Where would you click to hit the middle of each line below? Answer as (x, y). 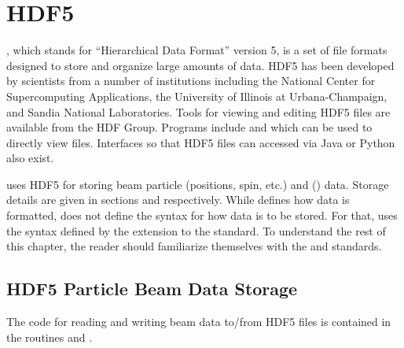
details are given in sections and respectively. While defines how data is (178, 200)
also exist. (30, 158)
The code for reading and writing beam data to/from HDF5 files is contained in (199, 322)
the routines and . (50, 337)
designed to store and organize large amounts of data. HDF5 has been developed (200, 65)
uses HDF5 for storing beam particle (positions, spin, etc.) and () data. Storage (198, 184)
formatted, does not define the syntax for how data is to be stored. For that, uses (202, 215)
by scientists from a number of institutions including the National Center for (191, 81)
